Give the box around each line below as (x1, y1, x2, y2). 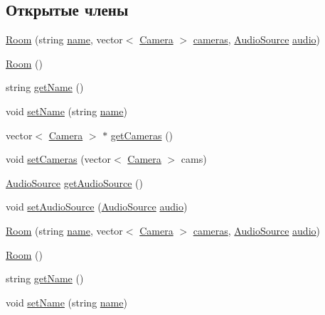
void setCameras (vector (6, 151, 111, 166)
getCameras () (110, 127, 174, 142)
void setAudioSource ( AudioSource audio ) (6, 199, 188, 214)
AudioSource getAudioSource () (6, 175, 144, 190)
